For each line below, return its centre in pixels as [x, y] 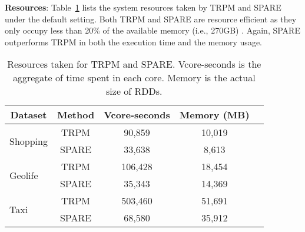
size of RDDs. [134, 91]
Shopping [29, 141]
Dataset [29, 115]
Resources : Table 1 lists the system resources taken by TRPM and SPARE [143, 7]
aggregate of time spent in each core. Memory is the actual [134, 78]
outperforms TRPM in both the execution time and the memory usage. [133, 42]
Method [76, 115]
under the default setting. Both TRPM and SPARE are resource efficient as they [151, 19]
